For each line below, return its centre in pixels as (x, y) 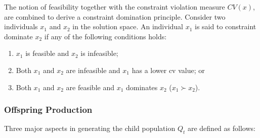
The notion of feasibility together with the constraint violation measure (115, 7)
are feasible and (90, 87)
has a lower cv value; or (168, 70)
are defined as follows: (221, 128)
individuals (21, 26)
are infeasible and (93, 70)
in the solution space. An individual (128, 26)
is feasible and (47, 53)
